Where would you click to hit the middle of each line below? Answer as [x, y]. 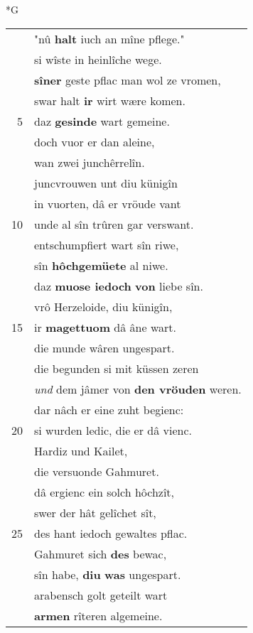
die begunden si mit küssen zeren [117, 368]
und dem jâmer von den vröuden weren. [138, 389]
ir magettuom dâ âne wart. [105, 327]
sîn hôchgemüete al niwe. [101, 265]
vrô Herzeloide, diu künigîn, [103, 306]
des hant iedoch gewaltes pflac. [111, 533]
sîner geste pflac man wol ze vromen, [128, 80]
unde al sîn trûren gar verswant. [114, 224]
